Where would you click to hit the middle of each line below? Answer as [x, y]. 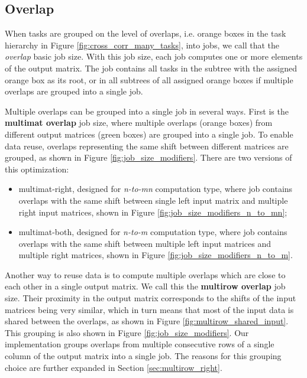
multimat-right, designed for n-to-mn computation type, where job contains [156, 189]
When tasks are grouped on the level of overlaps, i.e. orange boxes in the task [146, 33]
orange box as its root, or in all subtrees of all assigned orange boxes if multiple [149, 79]
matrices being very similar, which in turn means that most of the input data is [149, 309]
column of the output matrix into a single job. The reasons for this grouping [143, 356]
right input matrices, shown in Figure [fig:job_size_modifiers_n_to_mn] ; [153, 212]
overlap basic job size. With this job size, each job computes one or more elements [154, 56]
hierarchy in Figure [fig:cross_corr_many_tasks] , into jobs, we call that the [142, 45]
